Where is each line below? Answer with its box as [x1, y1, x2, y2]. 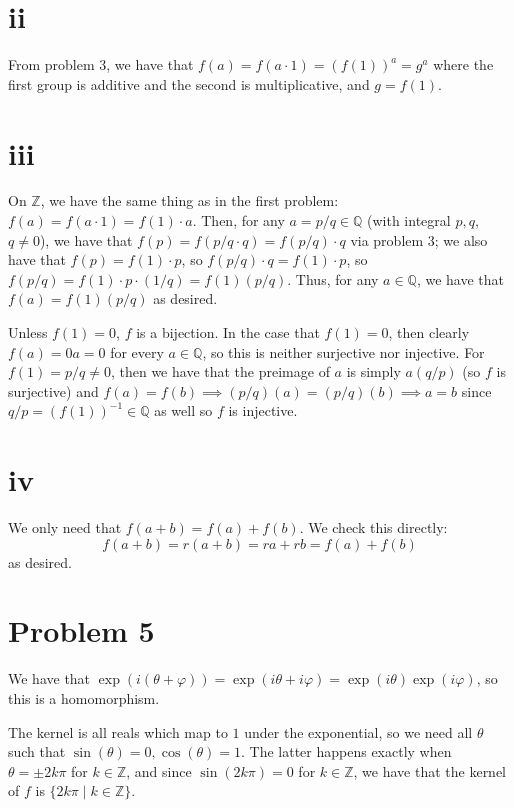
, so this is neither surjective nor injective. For [202, 341, 485, 362]
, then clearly [388, 322, 470, 342]
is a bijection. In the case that [136, 322, 320, 342]
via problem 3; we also [350, 229, 488, 250]
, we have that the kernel [353, 760, 507, 781]
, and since [126, 760, 192, 781]
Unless [8, 322, 48, 342]
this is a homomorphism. [8, 688, 160, 708]
